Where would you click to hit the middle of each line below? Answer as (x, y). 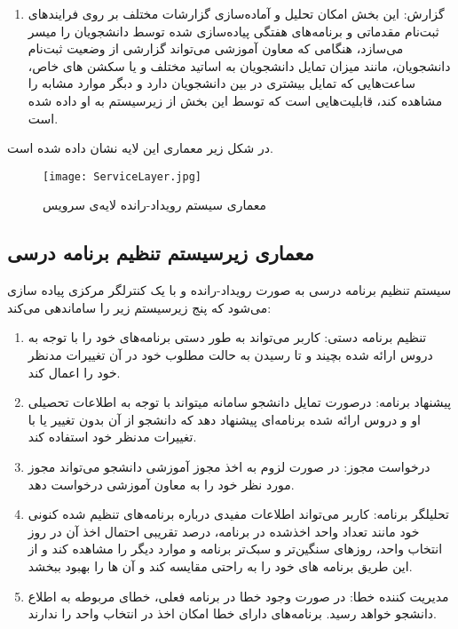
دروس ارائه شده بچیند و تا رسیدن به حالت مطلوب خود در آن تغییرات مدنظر (230, 354)
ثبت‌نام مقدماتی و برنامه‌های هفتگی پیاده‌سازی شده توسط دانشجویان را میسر (233, 31)
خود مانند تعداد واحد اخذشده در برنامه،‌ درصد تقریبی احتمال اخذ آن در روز (224, 531)
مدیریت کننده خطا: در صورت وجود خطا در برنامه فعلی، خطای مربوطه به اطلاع (238, 596)
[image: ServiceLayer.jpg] (122, 176)
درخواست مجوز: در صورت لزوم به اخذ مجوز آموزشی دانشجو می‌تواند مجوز (229, 466)
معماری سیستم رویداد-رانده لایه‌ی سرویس (155, 205)
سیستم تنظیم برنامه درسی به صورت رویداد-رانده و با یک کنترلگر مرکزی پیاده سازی (229, 290)
